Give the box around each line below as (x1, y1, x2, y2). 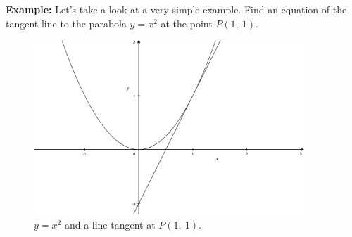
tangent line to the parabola (6, 15, 127, 30)
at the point (161, 15, 213, 30)
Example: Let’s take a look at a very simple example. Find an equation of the (6, 2, 347, 16)
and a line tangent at (64, 217, 156, 231)
